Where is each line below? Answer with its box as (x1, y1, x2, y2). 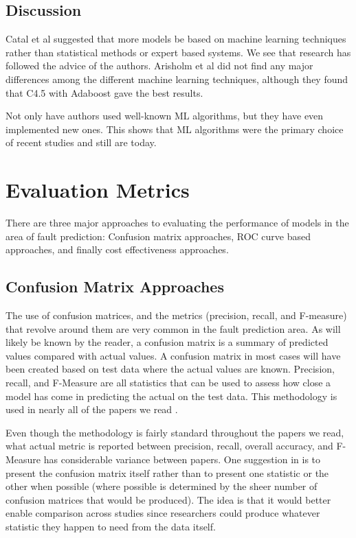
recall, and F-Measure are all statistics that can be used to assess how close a (5, 375, 331, 390)
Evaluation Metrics (5, 176, 190, 204)
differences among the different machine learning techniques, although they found (5, 71, 348, 86)
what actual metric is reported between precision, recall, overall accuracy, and (5, 438, 333, 453)
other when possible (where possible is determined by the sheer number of (5, 479, 318, 493)
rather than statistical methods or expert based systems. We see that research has (5, 45, 351, 59)
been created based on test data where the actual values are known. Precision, (5, 362, 335, 376)
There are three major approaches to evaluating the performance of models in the (5, 215, 349, 230)
